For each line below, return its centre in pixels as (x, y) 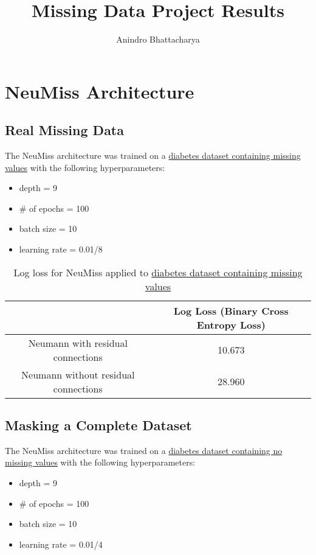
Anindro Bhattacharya (158, 39)
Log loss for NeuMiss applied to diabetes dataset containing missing (158, 272)
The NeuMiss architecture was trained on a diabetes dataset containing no (144, 450)
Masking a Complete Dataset (98, 425)
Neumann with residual (78, 343)
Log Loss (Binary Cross (231, 310)
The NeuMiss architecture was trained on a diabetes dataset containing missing (153, 155)
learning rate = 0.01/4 (61, 544)
